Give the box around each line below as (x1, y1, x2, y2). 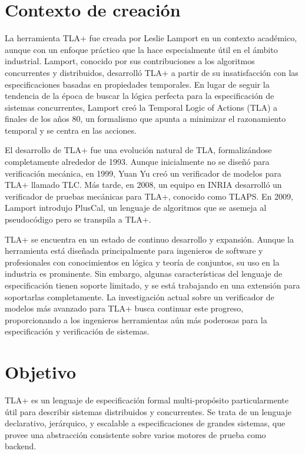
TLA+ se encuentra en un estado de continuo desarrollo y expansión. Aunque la (5, 233, 294, 245)
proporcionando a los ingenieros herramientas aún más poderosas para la (5, 313, 267, 326)
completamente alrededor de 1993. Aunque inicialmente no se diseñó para (5, 155, 270, 168)
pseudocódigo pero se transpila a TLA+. (5, 213, 151, 226)
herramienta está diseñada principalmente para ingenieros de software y (5, 244, 263, 257)
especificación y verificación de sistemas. (5, 325, 150, 337)
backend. (5, 440, 37, 452)
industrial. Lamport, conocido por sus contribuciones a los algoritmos (5, 55, 255, 67)
